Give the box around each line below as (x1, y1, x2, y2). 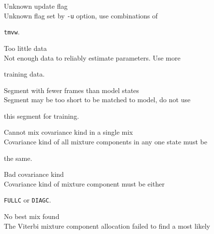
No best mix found (4, 211, 60, 221)
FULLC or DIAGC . (4, 195, 51, 205)
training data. (4, 69, 45, 79)
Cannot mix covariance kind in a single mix (4, 127, 133, 137)
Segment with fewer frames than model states (4, 85, 139, 95)
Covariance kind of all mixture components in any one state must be (4, 137, 207, 147)
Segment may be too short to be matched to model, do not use (4, 94, 191, 105)
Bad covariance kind (4, 169, 64, 179)
